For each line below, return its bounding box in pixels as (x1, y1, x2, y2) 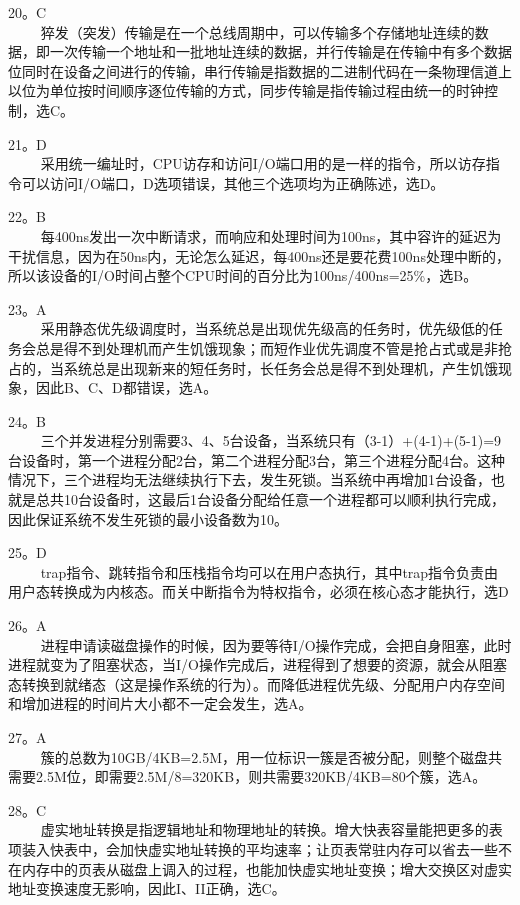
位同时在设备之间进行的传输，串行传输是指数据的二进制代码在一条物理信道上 (8, 60, 512, 81)
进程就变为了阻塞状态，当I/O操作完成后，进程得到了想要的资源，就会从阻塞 (8, 654, 507, 675)
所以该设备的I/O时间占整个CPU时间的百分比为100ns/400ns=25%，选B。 (8, 265, 478, 286)
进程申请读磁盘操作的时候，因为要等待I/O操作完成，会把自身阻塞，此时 (40, 634, 512, 655)
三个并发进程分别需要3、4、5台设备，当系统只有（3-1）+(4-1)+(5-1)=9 (40, 430, 502, 451)
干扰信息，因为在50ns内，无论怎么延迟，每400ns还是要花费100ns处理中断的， (8, 245, 510, 266)
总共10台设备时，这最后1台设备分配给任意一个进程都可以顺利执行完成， (35, 489, 505, 510)
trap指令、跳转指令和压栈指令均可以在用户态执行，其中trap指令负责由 (40, 561, 499, 582)
